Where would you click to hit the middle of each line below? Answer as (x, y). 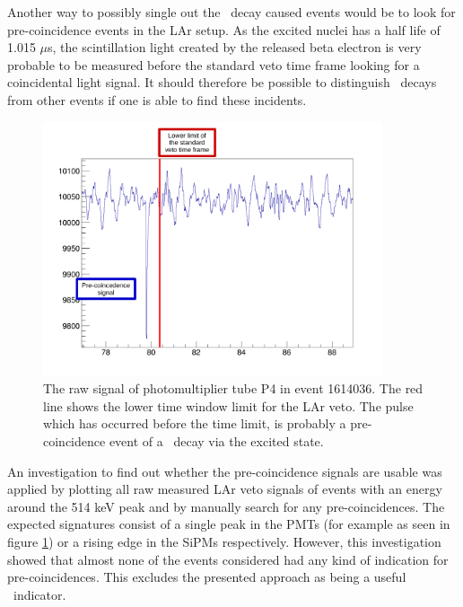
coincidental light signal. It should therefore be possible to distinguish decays (222, 82)
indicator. (39, 594)
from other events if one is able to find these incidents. (157, 99)
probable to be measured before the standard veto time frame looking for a (214, 64)
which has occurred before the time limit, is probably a (195, 423)
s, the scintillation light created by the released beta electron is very (235, 47)
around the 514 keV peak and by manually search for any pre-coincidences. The (226, 506)
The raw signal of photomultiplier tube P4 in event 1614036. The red (233, 388)
